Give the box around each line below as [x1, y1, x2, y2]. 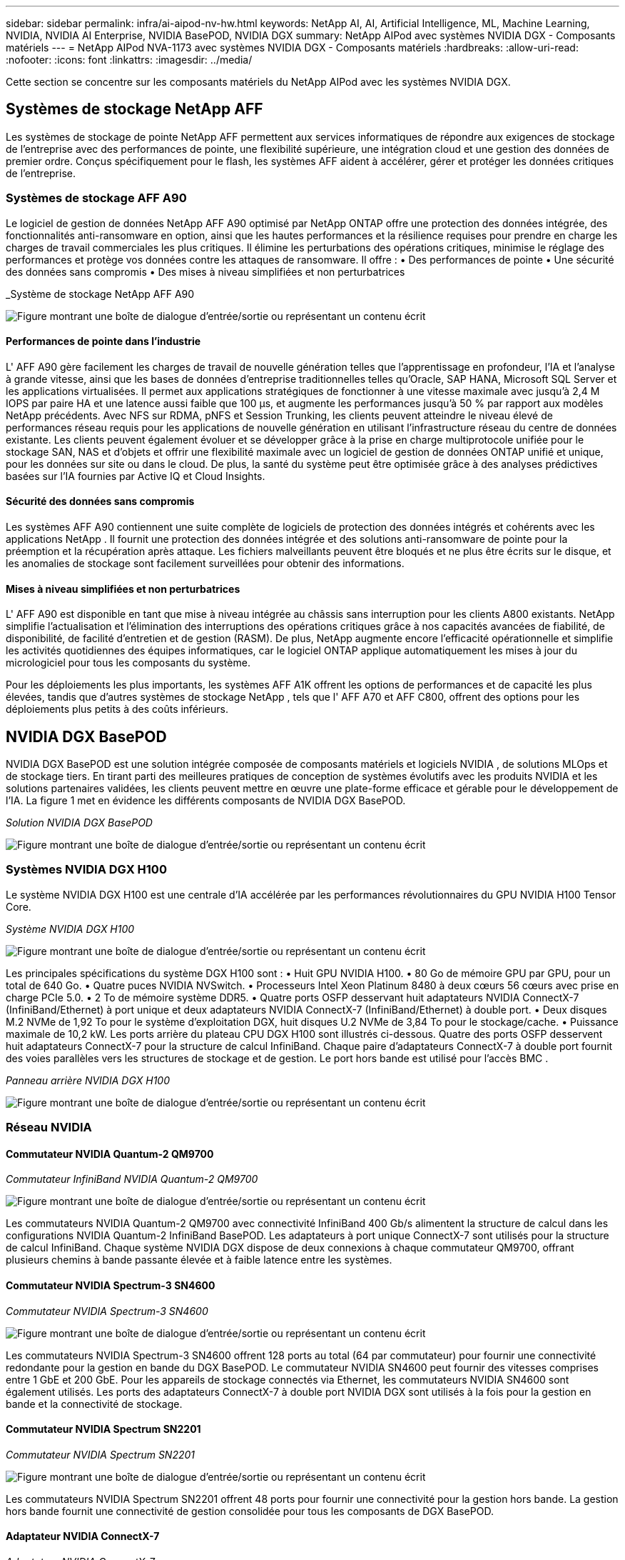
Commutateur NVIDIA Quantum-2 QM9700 [6, 1147, 214, 1160]
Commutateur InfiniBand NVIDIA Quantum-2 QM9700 [6, 1173, 258, 1186]
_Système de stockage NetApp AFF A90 [6, 287, 195, 300]
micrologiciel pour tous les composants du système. [6, 656, 250, 669]
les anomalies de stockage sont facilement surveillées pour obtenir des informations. [6, 557, 405, 570]
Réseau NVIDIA [6, 1120, 92, 1135]
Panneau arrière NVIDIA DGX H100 [6, 1074, 171, 1086]
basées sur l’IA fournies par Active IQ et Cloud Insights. [6, 469, 265, 482]
